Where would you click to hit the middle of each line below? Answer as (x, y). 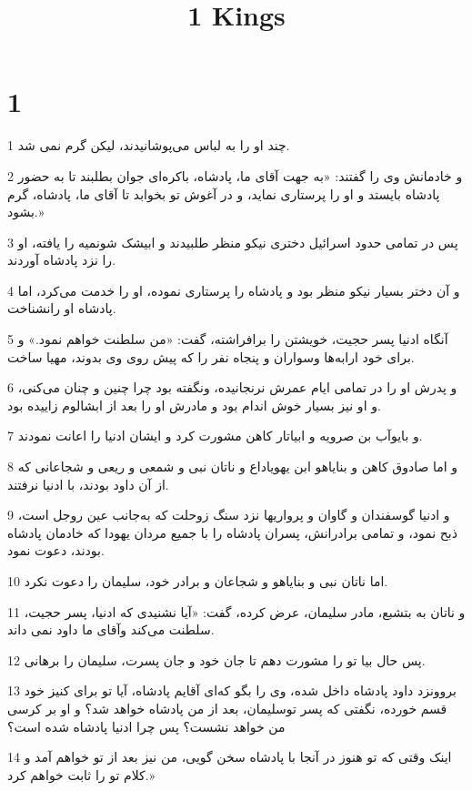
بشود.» (26, 212)
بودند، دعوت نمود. (56, 550)
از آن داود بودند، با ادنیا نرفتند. (88, 484)
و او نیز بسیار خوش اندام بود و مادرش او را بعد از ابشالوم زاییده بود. (194, 405)
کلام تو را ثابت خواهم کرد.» (81, 774)
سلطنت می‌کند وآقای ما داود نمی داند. (111, 629)
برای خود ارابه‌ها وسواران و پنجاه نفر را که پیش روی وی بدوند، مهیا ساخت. (211, 356)
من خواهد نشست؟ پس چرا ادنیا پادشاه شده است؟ (146, 726)
